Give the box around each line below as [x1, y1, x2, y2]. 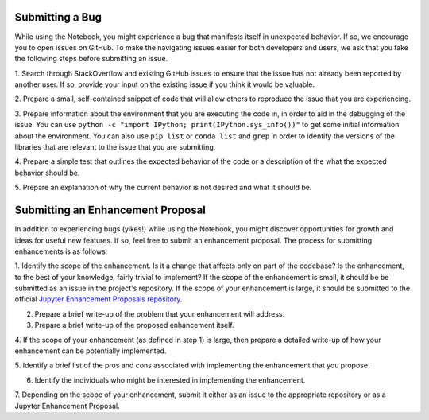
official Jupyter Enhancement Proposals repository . [14, 294, 183, 304]
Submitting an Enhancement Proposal [14, 204, 207, 217]
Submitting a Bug [14, 10, 102, 24]
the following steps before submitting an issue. [14, 54, 168, 64]
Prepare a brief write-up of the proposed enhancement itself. [34, 321, 234, 330]
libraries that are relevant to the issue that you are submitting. [14, 142, 216, 152]
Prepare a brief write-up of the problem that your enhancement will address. [34, 309, 285, 318]
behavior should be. [14, 168, 80, 177]
